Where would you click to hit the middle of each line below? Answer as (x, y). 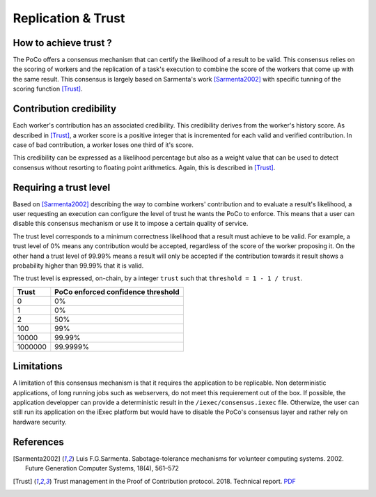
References (38, 442)
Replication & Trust (69, 18)
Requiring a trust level (62, 187)
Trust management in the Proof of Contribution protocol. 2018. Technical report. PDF (174, 481)
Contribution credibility (65, 109)
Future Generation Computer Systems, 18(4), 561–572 (102, 468)
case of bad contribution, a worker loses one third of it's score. (103, 145)
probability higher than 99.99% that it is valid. (78, 266)
